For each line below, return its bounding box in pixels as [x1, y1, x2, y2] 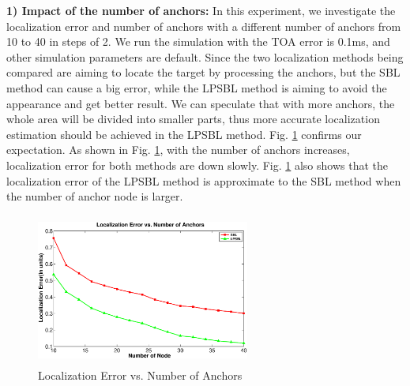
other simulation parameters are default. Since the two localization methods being [6, 48, 404, 65]
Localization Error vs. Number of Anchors [38, 367, 243, 384]
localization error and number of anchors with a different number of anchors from [6, 17, 401, 34]
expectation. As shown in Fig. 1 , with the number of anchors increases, [6, 141, 350, 158]
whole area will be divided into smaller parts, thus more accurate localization [6, 111, 380, 127]
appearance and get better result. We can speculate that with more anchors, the [6, 95, 395, 111]
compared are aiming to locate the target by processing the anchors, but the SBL [6, 64, 401, 81]
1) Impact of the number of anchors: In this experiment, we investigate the [6, 2, 396, 18]
